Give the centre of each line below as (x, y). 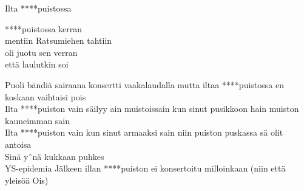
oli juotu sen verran (41, 52)
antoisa (18, 144)
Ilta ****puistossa (38, 8)
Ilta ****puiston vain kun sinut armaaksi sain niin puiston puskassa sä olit (144, 132)
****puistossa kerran (44, 28)
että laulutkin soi (37, 64)
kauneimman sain (38, 120)
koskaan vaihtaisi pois (46, 96)
